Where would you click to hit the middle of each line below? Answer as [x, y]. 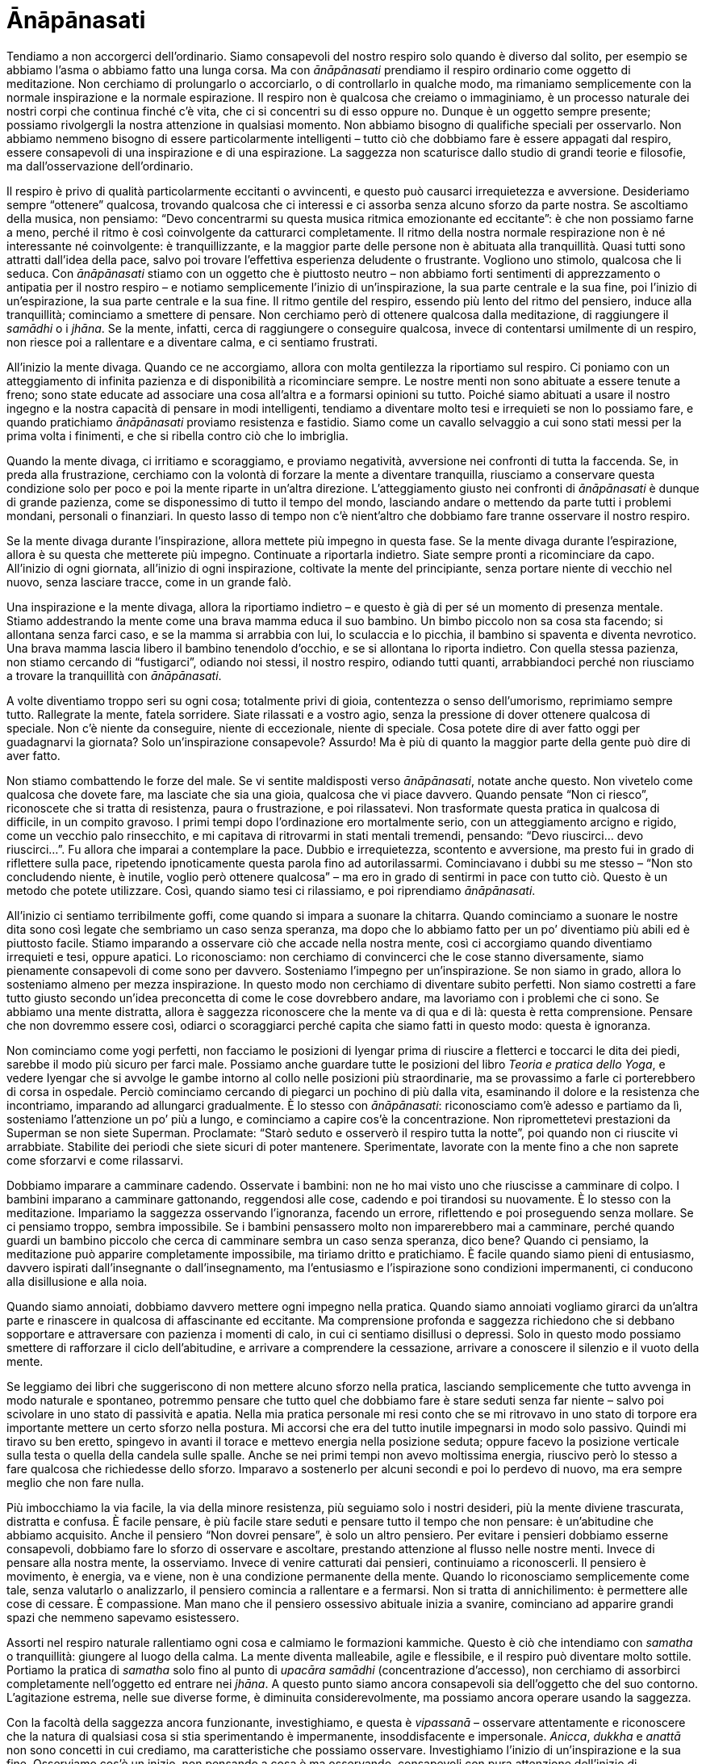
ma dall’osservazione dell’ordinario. [100, 166]
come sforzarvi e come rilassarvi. [95, 1160]
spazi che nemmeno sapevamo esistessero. [123, 1617]
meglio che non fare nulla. [75, 1482]
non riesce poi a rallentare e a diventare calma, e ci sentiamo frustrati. [192, 342]
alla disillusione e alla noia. [77, 1281]
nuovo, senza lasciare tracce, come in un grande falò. [149, 582]
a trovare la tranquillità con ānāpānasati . [114, 675]
